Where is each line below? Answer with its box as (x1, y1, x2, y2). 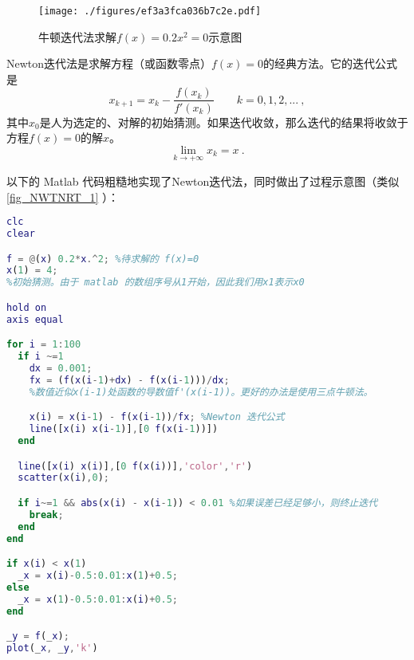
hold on (6, 301, 47, 313)
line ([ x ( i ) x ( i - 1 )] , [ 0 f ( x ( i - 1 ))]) (29, 423, 219, 435)
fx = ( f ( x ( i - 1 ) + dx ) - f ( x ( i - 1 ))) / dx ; (29, 374, 230, 386)
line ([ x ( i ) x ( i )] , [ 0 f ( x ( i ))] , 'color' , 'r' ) (18, 460, 253, 472)
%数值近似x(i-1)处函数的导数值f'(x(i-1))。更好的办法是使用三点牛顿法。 (29, 386, 373, 398)
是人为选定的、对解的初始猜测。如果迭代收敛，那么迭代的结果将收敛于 (39, 113, 408, 130)
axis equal (6, 313, 64, 325)
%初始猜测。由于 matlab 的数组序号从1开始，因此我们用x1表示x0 (6, 277, 305, 289)
